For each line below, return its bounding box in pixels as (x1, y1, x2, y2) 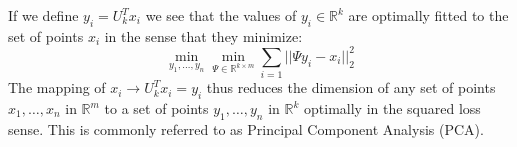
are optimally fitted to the (348, 5, 509, 25)
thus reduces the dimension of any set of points (206, 77, 496, 98)
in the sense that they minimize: (104, 25, 303, 46)
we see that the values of (145, 5, 297, 25)
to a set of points (104, 98, 209, 119)
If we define (8, 5, 79, 25)
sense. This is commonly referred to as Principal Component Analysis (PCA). (8, 118, 484, 139)
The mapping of (8, 77, 106, 98)
